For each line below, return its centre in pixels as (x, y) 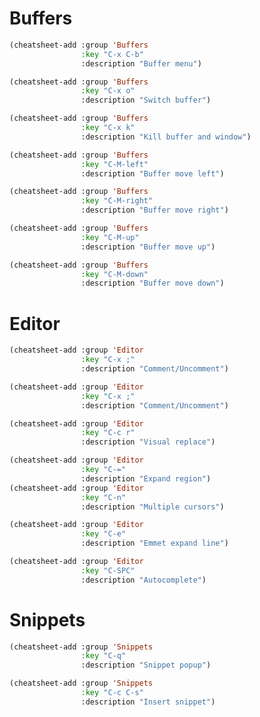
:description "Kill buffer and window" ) (166, 137)
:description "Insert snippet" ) (148, 702)
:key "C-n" (103, 497)
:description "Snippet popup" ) (146, 665)
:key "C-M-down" (114, 274)
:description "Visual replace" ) (148, 442)
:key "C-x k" (108, 128)
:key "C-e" (103, 534)
